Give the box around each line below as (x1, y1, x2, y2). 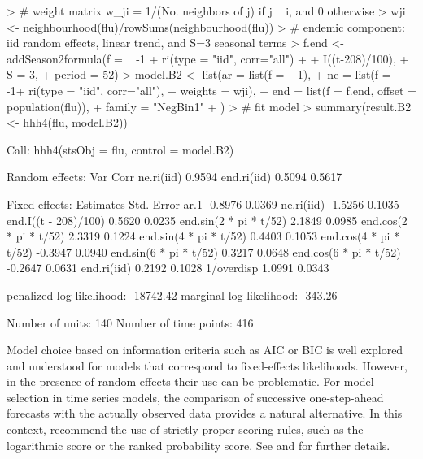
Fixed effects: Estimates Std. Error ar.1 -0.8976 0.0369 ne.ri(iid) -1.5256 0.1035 (7, 195, 399, 212)
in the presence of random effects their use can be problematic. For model (7, 373, 374, 390)
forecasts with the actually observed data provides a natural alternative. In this (7, 405, 403, 422)
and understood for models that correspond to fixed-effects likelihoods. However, (7, 357, 408, 374)
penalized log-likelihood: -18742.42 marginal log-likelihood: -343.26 (7, 286, 338, 303)
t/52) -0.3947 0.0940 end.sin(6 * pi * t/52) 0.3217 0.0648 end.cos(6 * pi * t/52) (7, 243, 401, 260)
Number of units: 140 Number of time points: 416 (7, 314, 254, 331)
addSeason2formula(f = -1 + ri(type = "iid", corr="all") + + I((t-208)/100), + (7, 50, 409, 67)
